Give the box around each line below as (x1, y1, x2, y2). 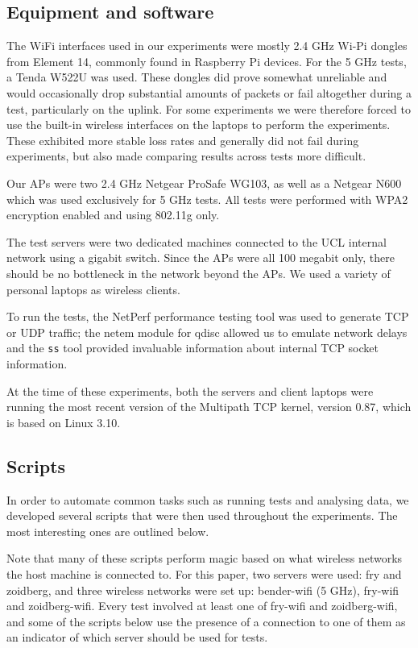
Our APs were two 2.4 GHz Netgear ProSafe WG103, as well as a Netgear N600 (6, 174, 402, 191)
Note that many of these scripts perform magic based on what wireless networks (6, 550, 403, 567)
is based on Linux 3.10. (6, 413, 121, 430)
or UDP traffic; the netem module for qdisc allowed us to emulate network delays (6, 323, 408, 340)
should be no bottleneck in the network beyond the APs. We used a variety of (6, 264, 391, 281)
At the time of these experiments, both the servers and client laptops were (6, 382, 374, 399)
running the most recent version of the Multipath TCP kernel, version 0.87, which (6, 398, 412, 415)
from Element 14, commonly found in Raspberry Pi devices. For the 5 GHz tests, (6, 52, 407, 69)
